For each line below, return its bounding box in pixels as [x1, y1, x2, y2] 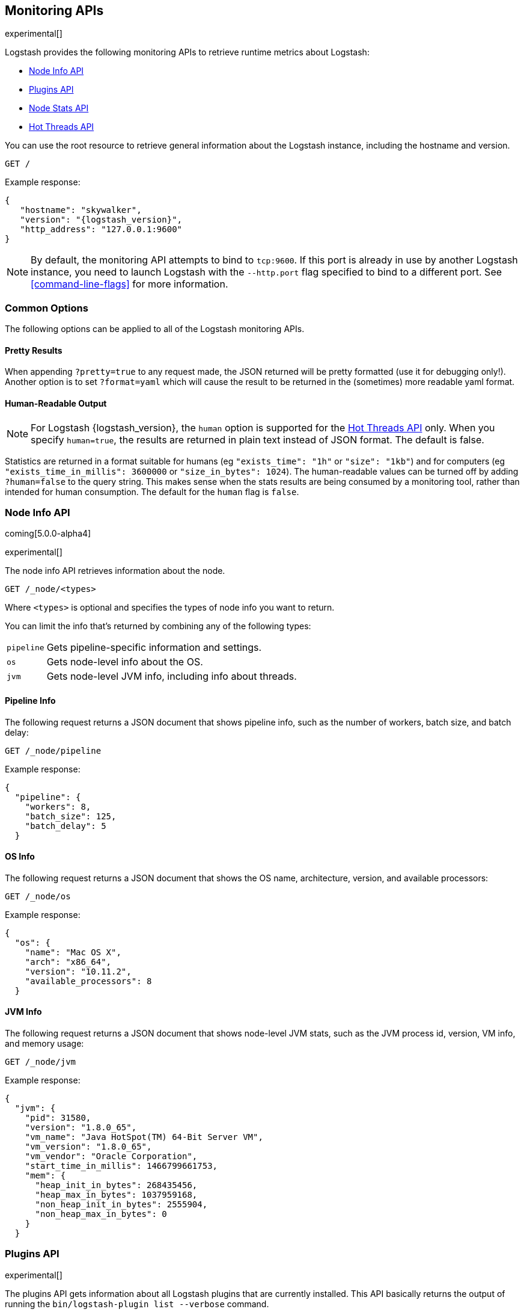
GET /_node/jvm [5, 1057, 76, 1067]
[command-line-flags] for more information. [31, 278, 228, 291]
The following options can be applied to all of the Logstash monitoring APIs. [5, 324, 305, 334]
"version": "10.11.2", [25, 966, 132, 976]
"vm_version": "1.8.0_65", [25, 1142, 152, 1152]
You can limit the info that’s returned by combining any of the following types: [5, 621, 311, 632]
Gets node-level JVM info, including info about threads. [46, 670, 297, 683]
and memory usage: [5, 1038, 84, 1049]
